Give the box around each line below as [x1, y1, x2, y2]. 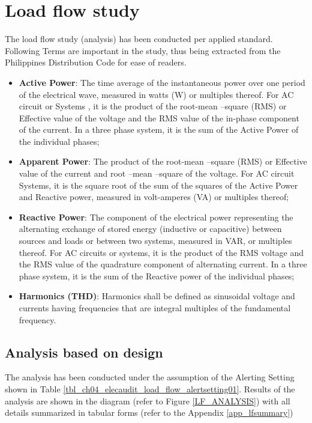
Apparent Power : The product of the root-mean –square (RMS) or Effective [19, 155, 307, 168]
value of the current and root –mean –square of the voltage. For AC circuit [19, 167, 295, 180]
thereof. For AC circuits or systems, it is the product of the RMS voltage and [19, 246, 304, 258]
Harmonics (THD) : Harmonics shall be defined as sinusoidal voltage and [19, 290, 295, 302]
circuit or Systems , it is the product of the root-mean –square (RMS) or [19, 100, 287, 112]
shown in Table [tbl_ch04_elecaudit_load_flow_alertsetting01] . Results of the [5, 382, 295, 395]
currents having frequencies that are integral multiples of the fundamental [19, 302, 291, 314]
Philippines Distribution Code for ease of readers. [5, 56, 187, 68]
